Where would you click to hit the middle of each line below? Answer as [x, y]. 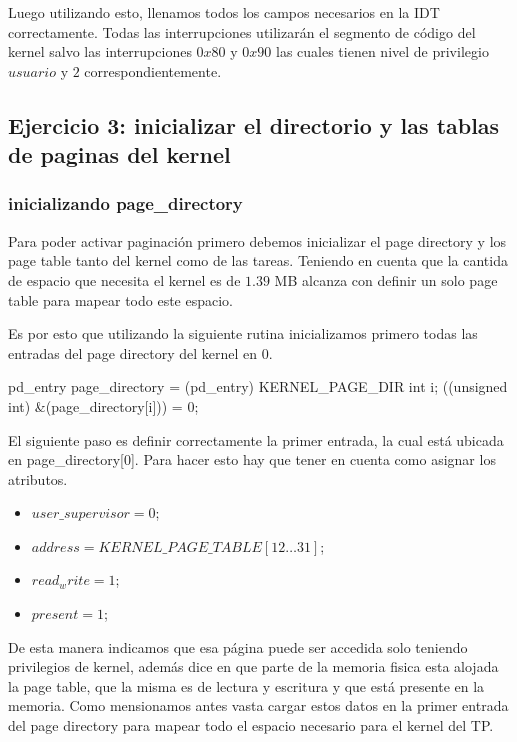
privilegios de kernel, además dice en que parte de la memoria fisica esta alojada [253, 666]
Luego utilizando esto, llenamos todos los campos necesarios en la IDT [224, 12]
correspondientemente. [153, 70]
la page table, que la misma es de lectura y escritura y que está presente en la [246, 685]
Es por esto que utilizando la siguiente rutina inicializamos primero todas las [243, 333]
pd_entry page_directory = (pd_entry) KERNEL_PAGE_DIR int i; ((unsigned [258, 386]
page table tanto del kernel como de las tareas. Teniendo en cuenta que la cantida [258, 260]
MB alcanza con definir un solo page [386, 279]
